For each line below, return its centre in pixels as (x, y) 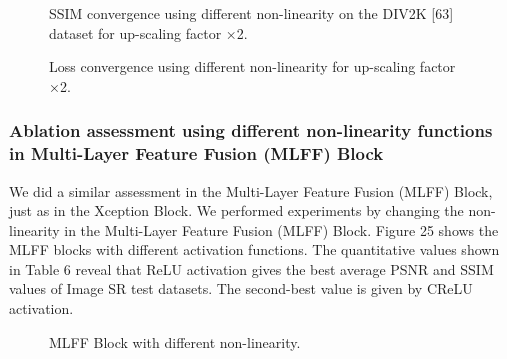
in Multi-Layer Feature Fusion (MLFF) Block (196, 153)
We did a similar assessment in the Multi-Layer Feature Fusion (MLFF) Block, (251, 190)
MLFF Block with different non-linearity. (175, 341)
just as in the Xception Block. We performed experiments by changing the (236, 210)
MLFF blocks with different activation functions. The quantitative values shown (254, 249)
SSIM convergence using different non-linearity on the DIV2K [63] (251, 13)
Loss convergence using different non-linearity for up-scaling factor (252, 66)
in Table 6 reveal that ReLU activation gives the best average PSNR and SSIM (251, 268)
